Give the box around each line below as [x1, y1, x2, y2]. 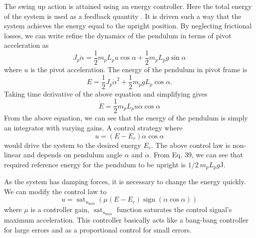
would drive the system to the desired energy [4, 139, 141, 150]
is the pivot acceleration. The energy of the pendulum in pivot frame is [30, 64, 248, 75]
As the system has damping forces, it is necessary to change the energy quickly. [4, 176, 246, 187]
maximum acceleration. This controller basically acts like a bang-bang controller [4, 215, 249, 225]
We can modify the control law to [4, 186, 107, 196]
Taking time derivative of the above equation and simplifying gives [4, 88, 208, 99]
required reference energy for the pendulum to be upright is [4, 159, 186, 169]
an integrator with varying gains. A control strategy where [4, 122, 183, 132]
